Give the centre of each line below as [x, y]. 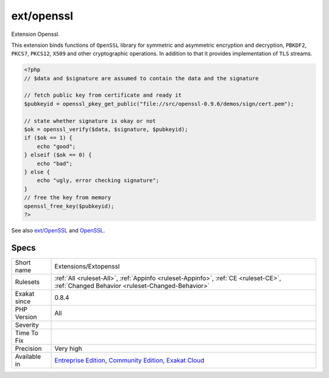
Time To [27, 333]
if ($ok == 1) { [48, 138]
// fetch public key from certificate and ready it [103, 95]
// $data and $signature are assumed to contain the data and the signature [141, 78]
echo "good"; [56, 146]
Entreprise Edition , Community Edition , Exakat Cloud [129, 360]
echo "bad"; [55, 163]
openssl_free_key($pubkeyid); [69, 206]
